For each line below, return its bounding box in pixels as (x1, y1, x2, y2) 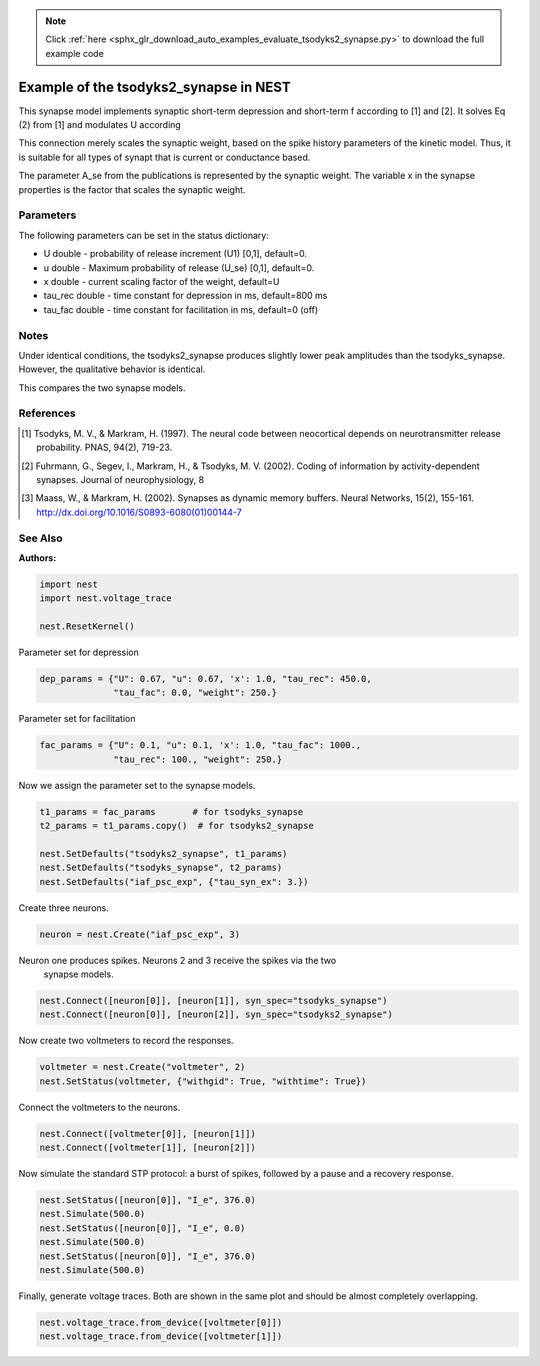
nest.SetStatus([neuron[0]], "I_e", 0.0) (39, 1222, 246, 1234)
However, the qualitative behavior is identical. (18, 363, 206, 375)
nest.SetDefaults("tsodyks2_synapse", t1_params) (39, 848, 288, 859)
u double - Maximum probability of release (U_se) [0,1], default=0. (43, 261, 315, 274)
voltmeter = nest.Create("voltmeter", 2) (39, 1061, 246, 1073)
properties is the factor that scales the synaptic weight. (18, 183, 246, 195)
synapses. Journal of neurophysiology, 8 (36, 473, 205, 485)
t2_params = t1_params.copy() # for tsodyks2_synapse (39, 820, 314, 832)
